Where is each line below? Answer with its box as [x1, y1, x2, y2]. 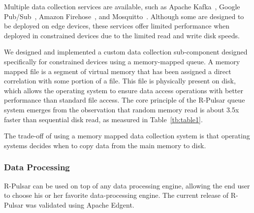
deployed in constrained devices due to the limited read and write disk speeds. [4, 30, 240, 40]
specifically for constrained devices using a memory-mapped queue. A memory [4, 56, 240, 66]
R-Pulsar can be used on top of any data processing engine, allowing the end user [4, 180, 250, 190]
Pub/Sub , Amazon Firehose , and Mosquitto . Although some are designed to [4, 11, 244, 21]
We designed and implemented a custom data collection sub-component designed [4, 47, 248, 57]
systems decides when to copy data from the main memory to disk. [4, 140, 206, 150]
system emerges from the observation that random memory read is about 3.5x [4, 104, 239, 114]
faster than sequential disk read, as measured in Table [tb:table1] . [4, 114, 203, 124]
